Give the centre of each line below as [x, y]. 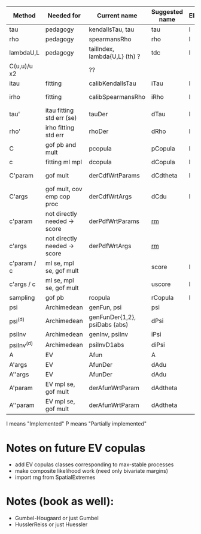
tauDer [98, 114]
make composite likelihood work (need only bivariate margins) [92, 471]
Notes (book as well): [60, 501]
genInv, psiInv [109, 334]
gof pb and [61, 145]
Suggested [167, 12]
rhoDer [99, 131]
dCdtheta [164, 175]
